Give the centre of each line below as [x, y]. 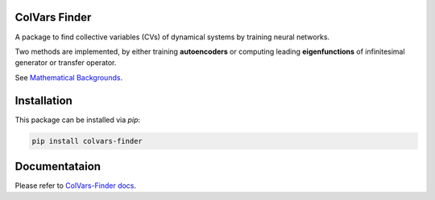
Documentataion [58, 166]
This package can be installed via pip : [78, 120]
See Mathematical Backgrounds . [69, 77]
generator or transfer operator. [66, 63]
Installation [43, 100]
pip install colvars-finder [87, 141]
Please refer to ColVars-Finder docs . [76, 186]
